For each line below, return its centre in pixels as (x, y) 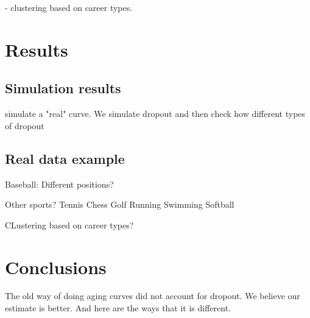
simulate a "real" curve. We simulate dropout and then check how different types (155, 114)
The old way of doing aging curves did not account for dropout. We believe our (153, 296)
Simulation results (63, 88)
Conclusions (56, 267)
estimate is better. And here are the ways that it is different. (118, 308)
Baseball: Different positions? (59, 184)
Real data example (65, 158)
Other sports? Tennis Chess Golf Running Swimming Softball (120, 204)
